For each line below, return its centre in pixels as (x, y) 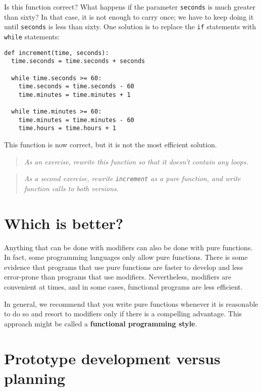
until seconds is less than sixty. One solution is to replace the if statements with (130, 26)
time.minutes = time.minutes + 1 (74, 95)
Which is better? (64, 223)
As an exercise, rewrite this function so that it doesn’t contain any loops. (136, 161)
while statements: (32, 36)
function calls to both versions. (71, 188)
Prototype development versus (112, 358)
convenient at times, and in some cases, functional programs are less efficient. (123, 287)
